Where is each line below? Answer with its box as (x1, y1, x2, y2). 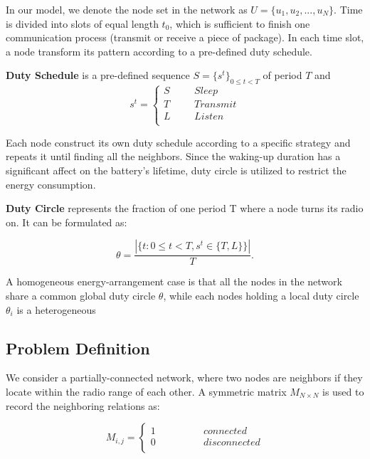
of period (263, 68, 302, 83)
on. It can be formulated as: (6, 214, 127, 229)
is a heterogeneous (16, 302, 96, 317)
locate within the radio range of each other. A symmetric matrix (6, 384, 287, 399)
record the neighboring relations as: (6, 398, 160, 413)
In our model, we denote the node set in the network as (6, 2, 248, 16)
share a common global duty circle (6, 287, 156, 302)
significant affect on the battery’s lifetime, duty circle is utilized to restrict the (6, 162, 347, 177)
